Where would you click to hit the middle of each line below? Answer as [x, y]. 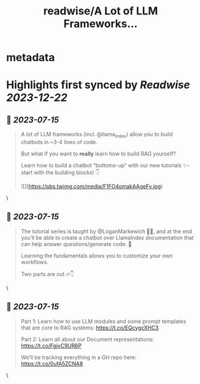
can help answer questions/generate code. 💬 [76, 244]
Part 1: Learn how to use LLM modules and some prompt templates [104, 321]
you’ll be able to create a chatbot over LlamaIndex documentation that [107, 238]
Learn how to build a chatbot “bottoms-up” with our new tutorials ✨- [105, 165]
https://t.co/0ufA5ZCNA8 [52, 364]
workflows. [35, 262]
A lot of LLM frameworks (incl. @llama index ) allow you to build [97, 135]
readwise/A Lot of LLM [101, 11]
